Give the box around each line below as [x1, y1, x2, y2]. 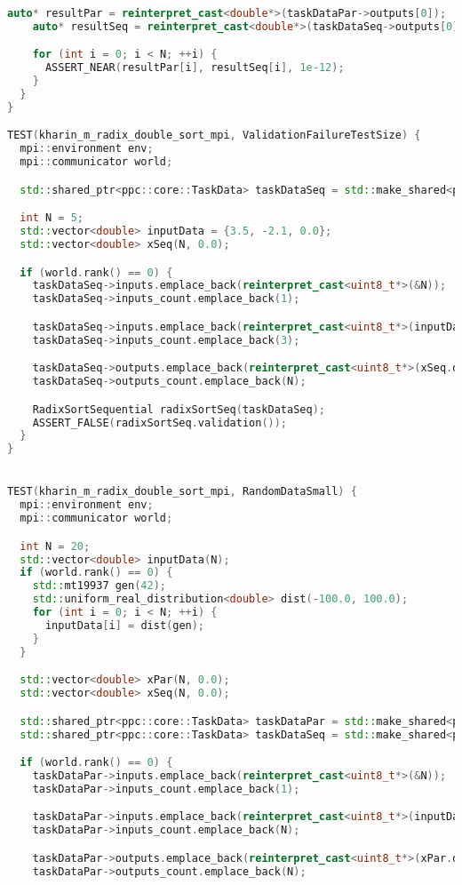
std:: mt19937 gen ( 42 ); [32, 579, 167, 593]
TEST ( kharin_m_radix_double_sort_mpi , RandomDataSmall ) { [7, 485, 357, 498]
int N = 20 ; [20, 539, 91, 553]
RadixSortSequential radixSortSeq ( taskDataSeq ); [32, 403, 325, 416]
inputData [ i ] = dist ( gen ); [44, 618, 205, 632]
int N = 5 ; [20, 211, 84, 225]
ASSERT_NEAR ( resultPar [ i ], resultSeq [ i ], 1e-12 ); [44, 61, 345, 75]
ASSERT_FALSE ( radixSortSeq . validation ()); [32, 416, 288, 429]
